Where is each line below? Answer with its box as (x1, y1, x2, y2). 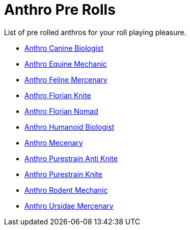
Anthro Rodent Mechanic (24, 185, 108, 194)
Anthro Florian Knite (24, 91, 91, 100)
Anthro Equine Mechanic (24, 59, 107, 68)
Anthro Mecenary (24, 138, 83, 147)
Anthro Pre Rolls (4, 1, 116, 18)
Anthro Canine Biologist (24, 43, 103, 52)
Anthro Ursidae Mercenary (24, 201, 114, 210)
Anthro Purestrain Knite (24, 169, 102, 179)
